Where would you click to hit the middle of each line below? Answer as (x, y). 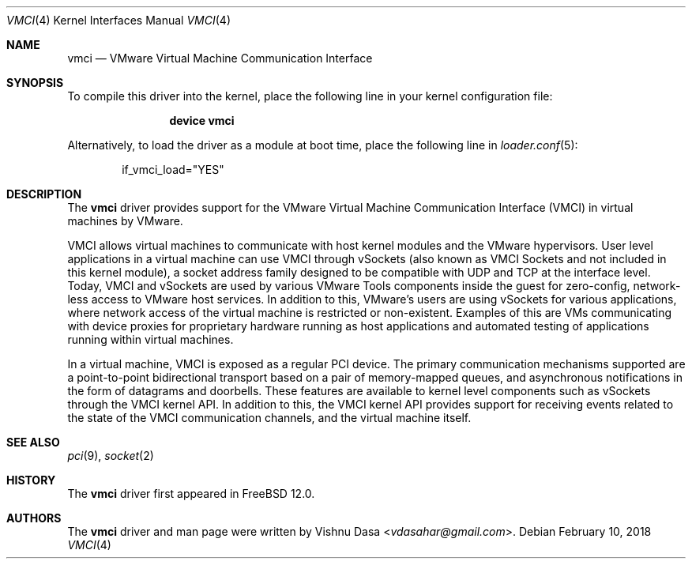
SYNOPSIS (35, 83)
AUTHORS (34, 518)
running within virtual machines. (150, 339)
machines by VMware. (125, 221)
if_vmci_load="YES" (173, 169)
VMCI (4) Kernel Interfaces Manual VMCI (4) (119, 20)
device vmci (202, 121)
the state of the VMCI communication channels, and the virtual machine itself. (269, 418)
